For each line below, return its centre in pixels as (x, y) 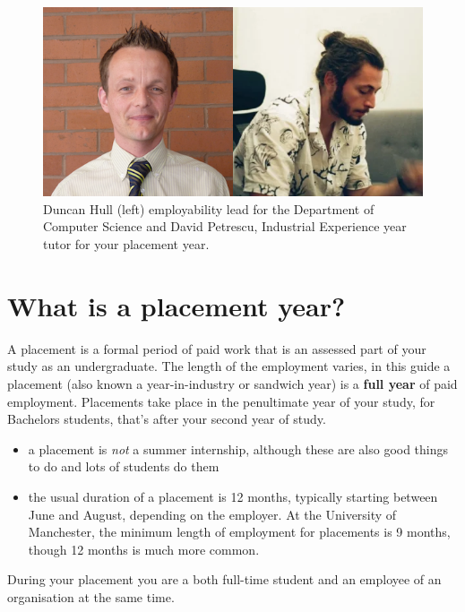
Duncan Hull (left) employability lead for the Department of (209, 208)
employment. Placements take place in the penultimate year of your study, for (221, 401)
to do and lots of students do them (124, 466)
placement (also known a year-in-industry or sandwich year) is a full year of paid (232, 383)
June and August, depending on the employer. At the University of (212, 514)
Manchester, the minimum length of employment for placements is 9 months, (239, 532)
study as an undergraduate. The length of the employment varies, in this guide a (229, 366)
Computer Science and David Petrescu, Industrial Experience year (225, 226)
